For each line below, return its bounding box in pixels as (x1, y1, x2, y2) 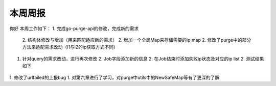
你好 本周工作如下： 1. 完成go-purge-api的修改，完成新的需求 (9, 25, 139, 32)
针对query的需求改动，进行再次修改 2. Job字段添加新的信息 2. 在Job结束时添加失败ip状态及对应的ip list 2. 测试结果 (22, 55, 264, 62)
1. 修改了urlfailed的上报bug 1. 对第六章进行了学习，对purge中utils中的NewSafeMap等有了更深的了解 (9, 74, 220, 80)
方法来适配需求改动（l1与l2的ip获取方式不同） (22, 44, 118, 50)
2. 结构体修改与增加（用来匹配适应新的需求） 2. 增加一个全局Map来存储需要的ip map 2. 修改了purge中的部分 (22, 37, 251, 43)
